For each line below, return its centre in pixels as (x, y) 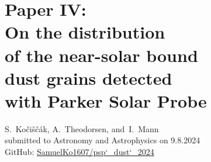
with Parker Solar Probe (106, 100)
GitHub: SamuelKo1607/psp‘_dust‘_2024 (79, 152)
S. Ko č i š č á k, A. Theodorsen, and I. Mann (82, 128)
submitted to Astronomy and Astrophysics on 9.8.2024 (103, 140)
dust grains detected (89, 77)
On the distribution (85, 32)
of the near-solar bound (101, 55)
